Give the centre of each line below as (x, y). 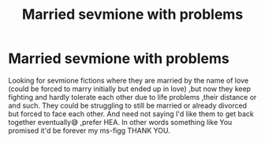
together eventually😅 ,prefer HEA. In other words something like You (120, 122)
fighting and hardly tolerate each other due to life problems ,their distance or (132, 97)
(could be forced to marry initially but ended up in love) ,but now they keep (129, 89)
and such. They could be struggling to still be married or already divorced (127, 105)
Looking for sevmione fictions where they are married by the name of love (129, 80)
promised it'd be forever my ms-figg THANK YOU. (90, 130)
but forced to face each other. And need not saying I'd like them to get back (131, 114)
